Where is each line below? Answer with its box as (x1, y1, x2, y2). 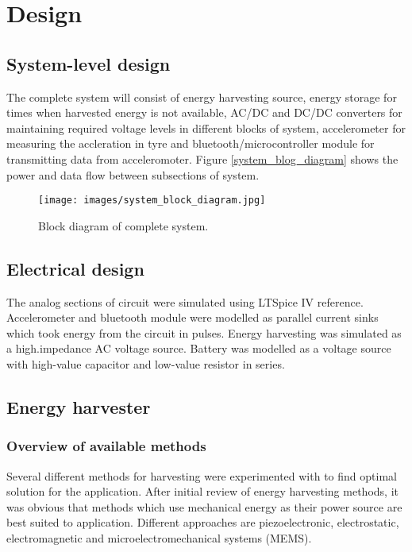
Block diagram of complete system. (38, 217, 209, 234)
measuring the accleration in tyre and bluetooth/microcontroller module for (6, 135, 375, 152)
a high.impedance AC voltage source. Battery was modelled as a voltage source (6, 340, 391, 357)
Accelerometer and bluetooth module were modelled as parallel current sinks (6, 309, 379, 326)
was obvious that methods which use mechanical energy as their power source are (6, 498, 402, 515)
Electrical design (6, 256, 144, 280)
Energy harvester (6, 394, 151, 419)
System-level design (6, 51, 171, 75)
